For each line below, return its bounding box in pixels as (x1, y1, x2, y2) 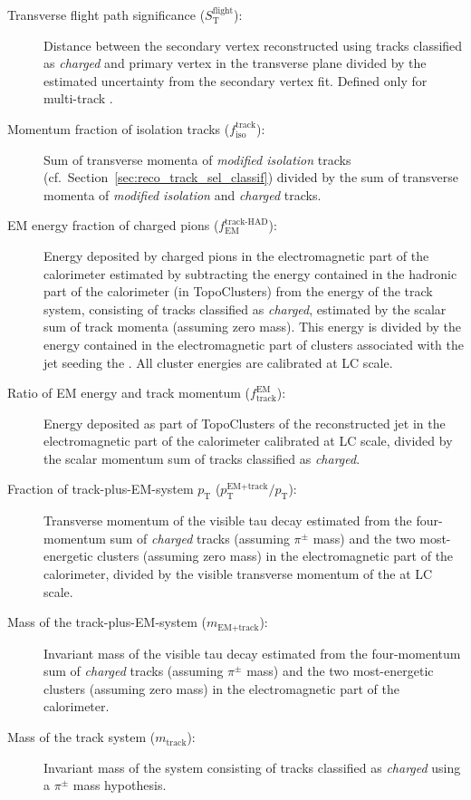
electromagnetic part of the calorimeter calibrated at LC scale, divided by (43, 431, 453, 450)
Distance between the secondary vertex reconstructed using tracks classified (43, 35, 463, 54)
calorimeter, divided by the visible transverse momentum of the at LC (43, 564, 433, 583)
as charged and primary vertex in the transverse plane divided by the (43, 53, 427, 72)
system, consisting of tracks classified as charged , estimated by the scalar (43, 299, 447, 318)
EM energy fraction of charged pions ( (7, 216, 219, 235)
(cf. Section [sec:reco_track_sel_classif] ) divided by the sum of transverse (43, 168, 459, 187)
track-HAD (225, 217, 268, 227)
